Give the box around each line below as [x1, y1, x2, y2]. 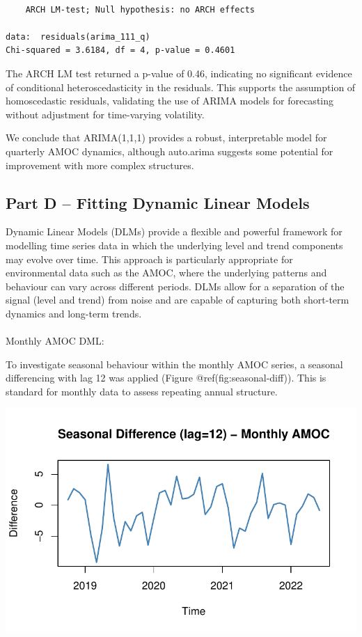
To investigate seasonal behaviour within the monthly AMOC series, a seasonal [6, 356, 343, 371]
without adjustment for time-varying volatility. [6, 107, 205, 121]
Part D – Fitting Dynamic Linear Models [6, 191, 310, 213]
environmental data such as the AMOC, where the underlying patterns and [6, 265, 327, 280]
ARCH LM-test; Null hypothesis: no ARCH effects [25, 4, 255, 15]
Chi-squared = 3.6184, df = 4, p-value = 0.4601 [6, 45, 235, 56]
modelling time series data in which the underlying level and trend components [6, 237, 343, 252]
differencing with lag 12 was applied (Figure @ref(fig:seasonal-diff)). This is [6, 370, 326, 385]
